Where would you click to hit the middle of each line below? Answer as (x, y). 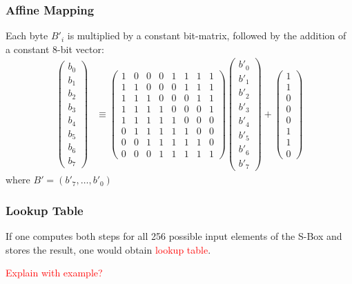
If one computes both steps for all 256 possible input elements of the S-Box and (174, 236)
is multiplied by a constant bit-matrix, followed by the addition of (207, 35)
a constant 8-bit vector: (55, 49)
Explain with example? (54, 273)
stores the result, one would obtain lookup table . (108, 249)
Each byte (27, 35)
